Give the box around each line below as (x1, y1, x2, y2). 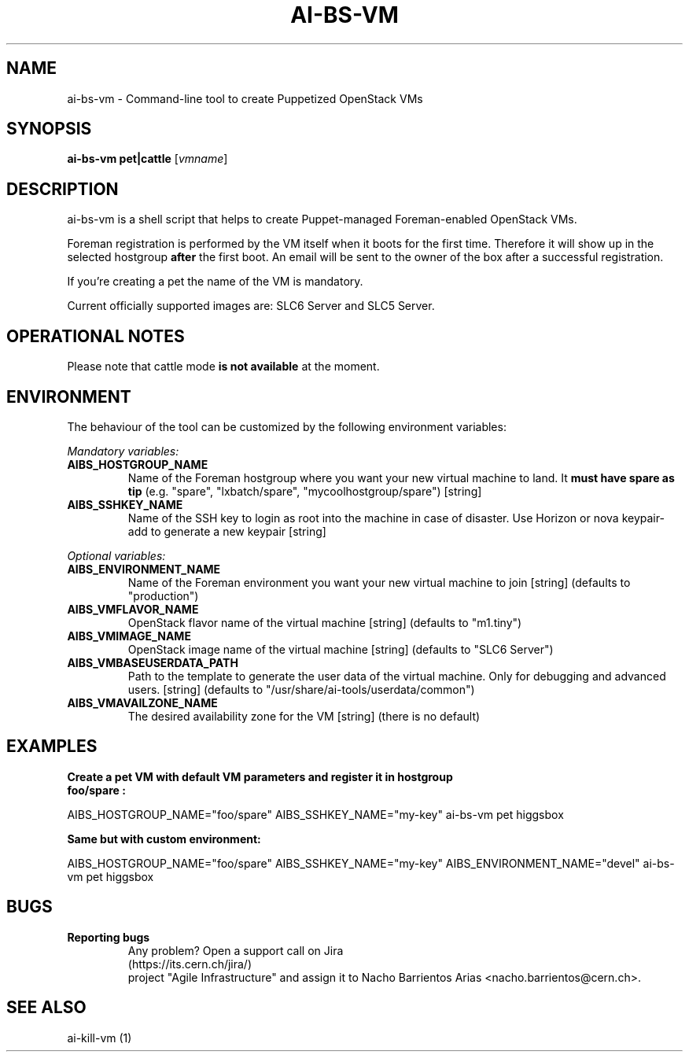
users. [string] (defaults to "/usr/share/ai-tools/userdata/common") (127, 682, 475, 696)
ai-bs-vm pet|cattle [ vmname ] (67, 152, 228, 166)
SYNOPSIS (6, 119, 92, 139)
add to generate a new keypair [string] (127, 524, 326, 538)
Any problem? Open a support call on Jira (127, 943, 344, 957)
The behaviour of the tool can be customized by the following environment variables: (67, 419, 507, 433)
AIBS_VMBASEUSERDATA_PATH (67, 655, 238, 669)
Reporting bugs (67, 930, 150, 944)
